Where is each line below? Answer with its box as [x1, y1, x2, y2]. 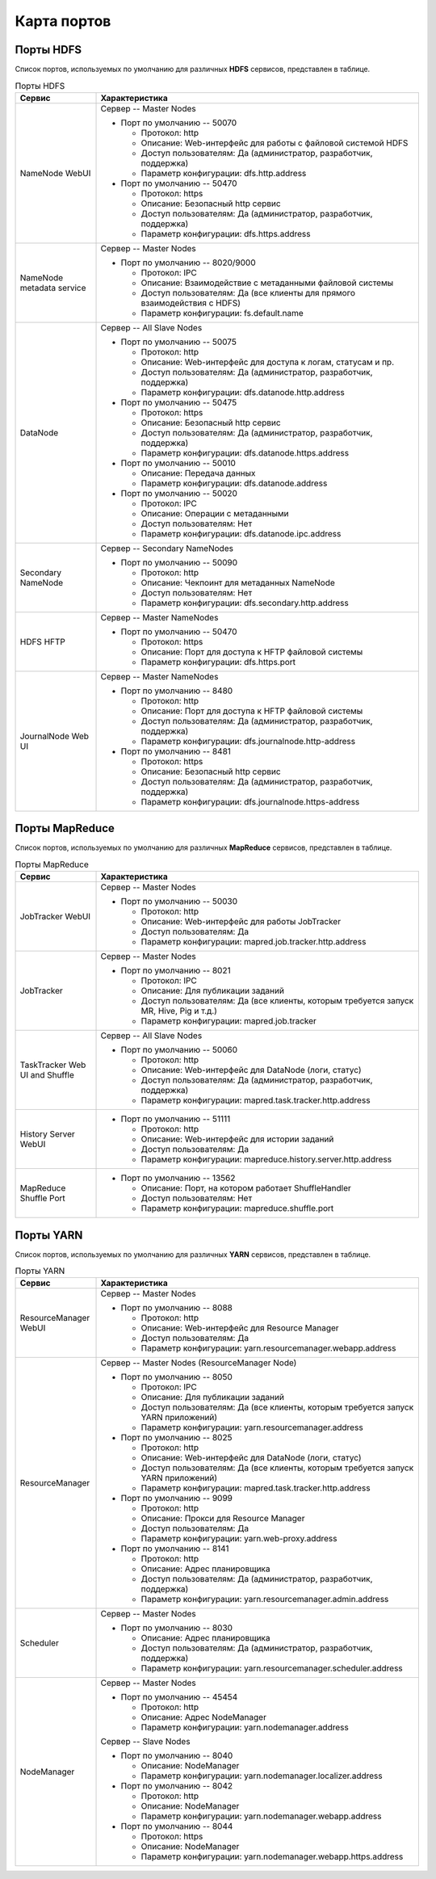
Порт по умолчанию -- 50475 [120, 397, 237, 408]
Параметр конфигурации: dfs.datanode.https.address [140, 447, 350, 458]
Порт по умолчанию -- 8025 [120, 1432, 233, 1444]
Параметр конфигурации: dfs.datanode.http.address [140, 386, 345, 397]
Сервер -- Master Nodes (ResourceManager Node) [100, 1357, 297, 1368]
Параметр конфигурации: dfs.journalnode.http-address [140, 735, 355, 746]
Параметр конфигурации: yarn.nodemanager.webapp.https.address [140, 1851, 404, 1862]
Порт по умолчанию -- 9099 [120, 1493, 233, 1504]
